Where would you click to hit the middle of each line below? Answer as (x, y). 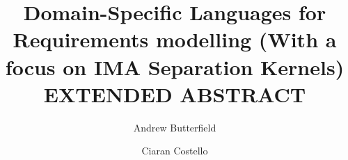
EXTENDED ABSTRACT (175, 94)
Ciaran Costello (175, 151)
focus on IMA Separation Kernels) (175, 66)
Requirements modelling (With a (175, 39)
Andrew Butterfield (175, 127)
